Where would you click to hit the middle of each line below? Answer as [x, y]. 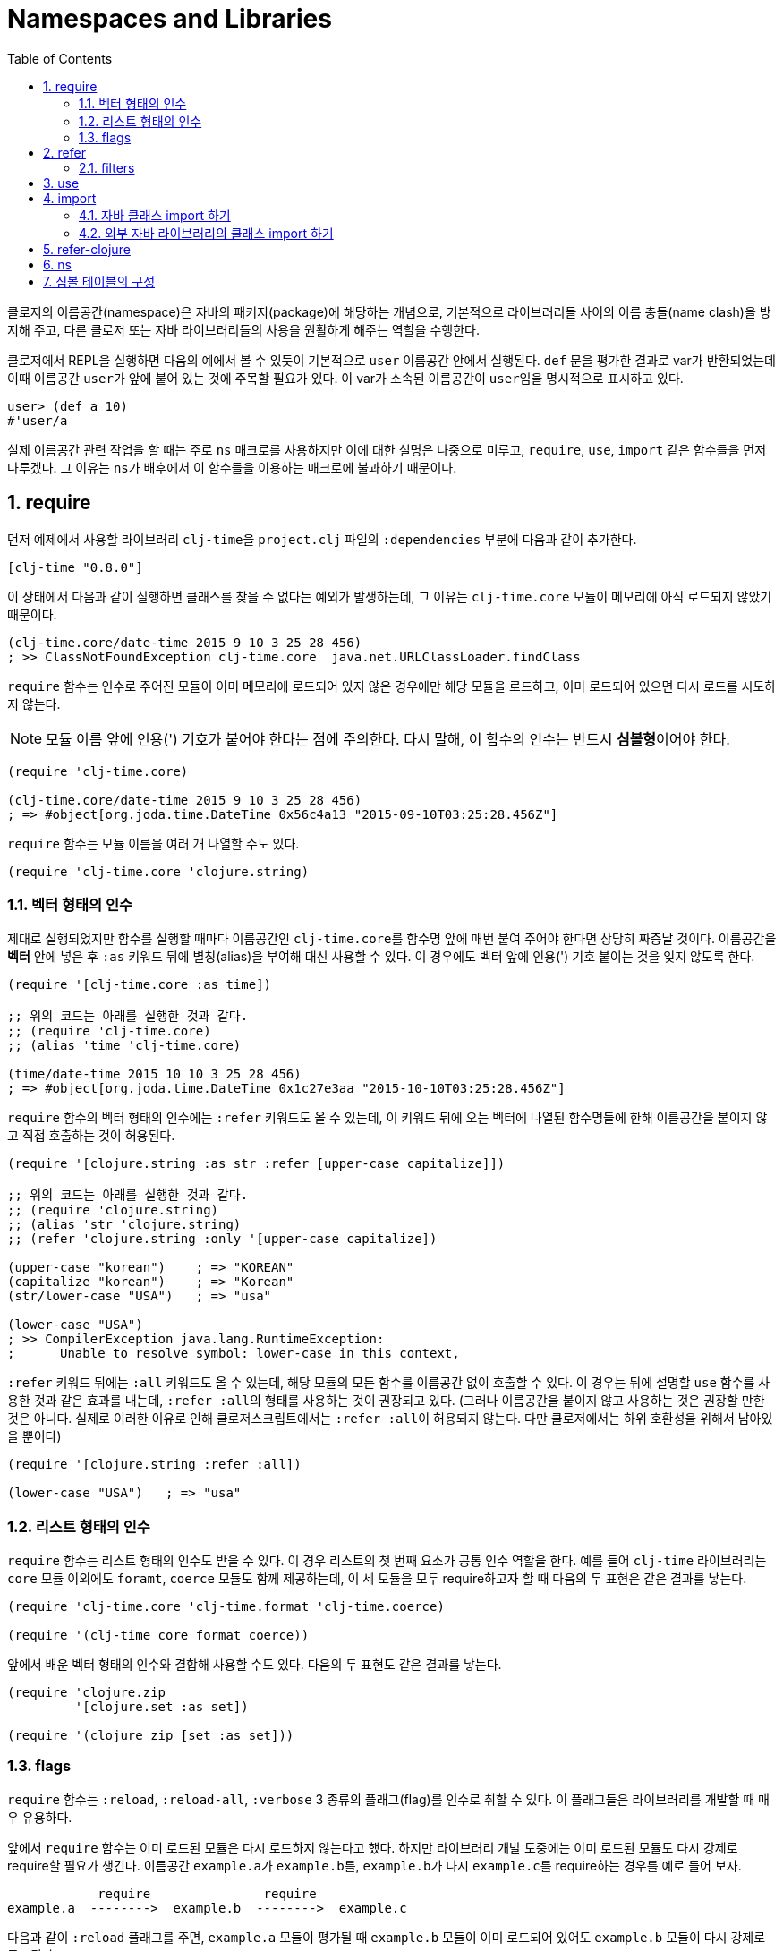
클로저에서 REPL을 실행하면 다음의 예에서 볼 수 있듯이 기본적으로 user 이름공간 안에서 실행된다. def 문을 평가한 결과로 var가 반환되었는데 [391, 360]
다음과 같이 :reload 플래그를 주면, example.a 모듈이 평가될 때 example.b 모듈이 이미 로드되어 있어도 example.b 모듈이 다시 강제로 [387, 1937]
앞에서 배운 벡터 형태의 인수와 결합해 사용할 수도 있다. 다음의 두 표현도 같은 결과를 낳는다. [255, 1665]
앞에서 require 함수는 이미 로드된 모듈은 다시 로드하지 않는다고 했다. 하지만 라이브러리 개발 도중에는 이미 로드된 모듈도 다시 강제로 [373, 1847]
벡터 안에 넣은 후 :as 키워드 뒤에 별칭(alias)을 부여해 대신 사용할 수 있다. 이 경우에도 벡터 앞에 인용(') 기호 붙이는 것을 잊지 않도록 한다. [381, 957]
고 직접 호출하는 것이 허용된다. [91, 1136]
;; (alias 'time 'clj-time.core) [124, 1046]
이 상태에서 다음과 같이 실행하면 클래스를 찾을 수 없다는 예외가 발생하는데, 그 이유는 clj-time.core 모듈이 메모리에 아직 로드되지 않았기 [390, 596]
